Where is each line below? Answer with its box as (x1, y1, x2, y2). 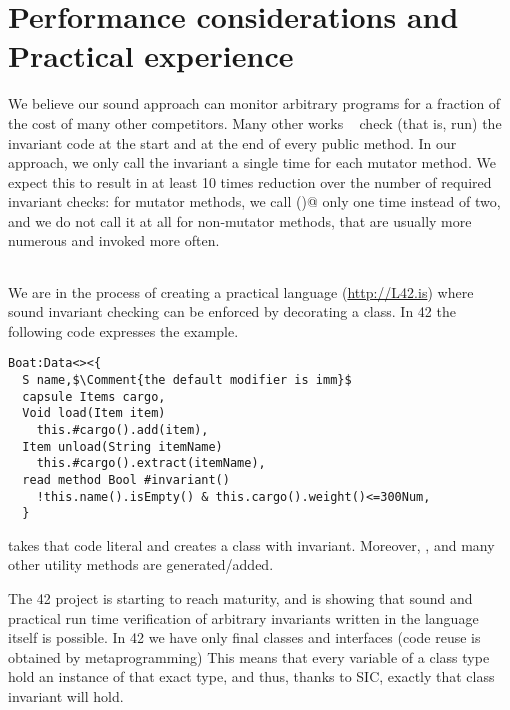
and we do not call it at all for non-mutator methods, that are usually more (8, 210, 472, 231)
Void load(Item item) (22, 406, 166, 421)
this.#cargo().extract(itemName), (36, 456, 266, 471)
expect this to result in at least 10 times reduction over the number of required (8, 171, 492, 192)
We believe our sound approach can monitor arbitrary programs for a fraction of (8, 93, 501, 114)
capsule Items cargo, (22, 389, 166, 404)
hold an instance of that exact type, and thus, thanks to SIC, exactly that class (8, 666, 495, 687)
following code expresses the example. (8, 320, 239, 341)
